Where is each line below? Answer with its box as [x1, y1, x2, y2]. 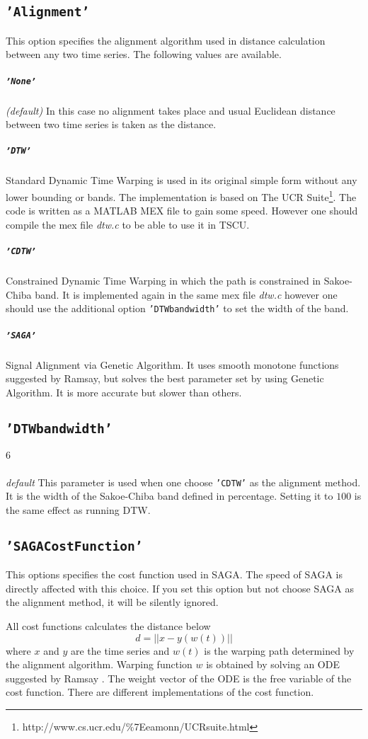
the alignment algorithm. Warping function [6, 657, 192, 672]
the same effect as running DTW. [6, 502, 151, 517]
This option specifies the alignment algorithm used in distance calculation [6, 33, 326, 47]
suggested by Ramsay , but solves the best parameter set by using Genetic [6, 371, 324, 386]
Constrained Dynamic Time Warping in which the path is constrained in [6, 273, 321, 288]
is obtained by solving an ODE [206, 657, 340, 672]
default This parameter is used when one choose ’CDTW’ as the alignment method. [6, 474, 361, 489]
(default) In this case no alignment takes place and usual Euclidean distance [6, 103, 335, 118]
